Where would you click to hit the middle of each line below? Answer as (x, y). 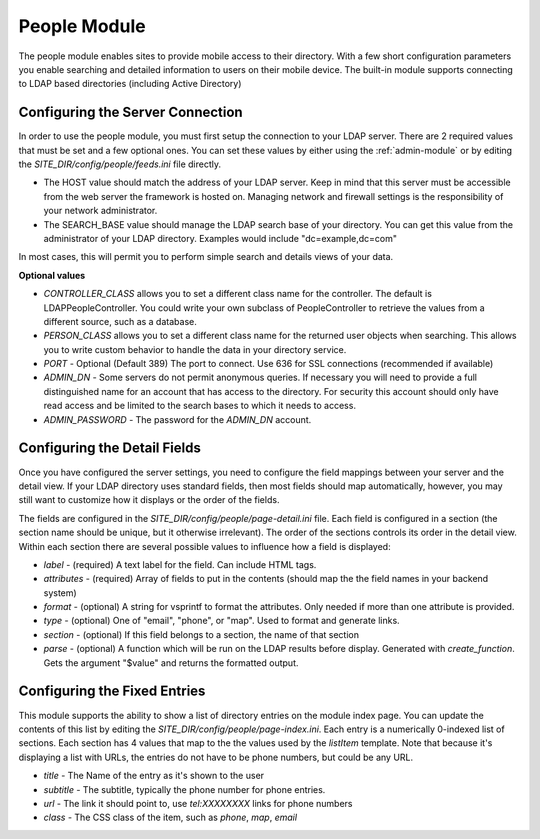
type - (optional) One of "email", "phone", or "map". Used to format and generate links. (221, 621)
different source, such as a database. (120, 321)
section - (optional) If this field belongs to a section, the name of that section (201, 634)
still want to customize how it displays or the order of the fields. (149, 500)
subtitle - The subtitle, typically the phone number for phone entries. (184, 789)
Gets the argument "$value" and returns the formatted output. (171, 662)
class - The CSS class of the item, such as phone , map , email (170, 817)
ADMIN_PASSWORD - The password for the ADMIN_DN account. (177, 419)
